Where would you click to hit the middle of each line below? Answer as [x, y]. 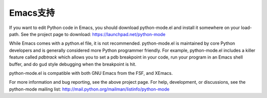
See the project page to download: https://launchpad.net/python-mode [93, 34]
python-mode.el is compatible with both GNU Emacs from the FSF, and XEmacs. [91, 73]
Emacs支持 [32, 13]
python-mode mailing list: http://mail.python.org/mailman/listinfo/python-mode [89, 89]
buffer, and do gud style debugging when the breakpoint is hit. [73, 64]
